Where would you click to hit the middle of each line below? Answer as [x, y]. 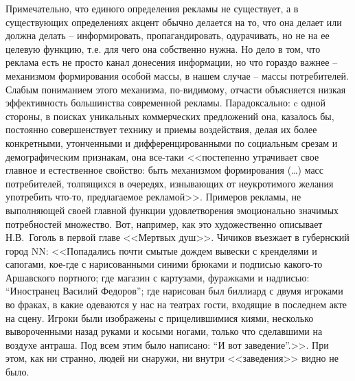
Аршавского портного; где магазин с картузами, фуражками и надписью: [158, 277]
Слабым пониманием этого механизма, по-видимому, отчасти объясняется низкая [176, 89]
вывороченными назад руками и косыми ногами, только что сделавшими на [164, 331]
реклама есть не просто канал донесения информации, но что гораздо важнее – [172, 62]
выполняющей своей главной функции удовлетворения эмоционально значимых [172, 210]
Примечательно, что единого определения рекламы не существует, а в [152, 8]
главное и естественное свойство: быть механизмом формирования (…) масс [165, 170]
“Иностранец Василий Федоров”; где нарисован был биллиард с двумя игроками [174, 291]
